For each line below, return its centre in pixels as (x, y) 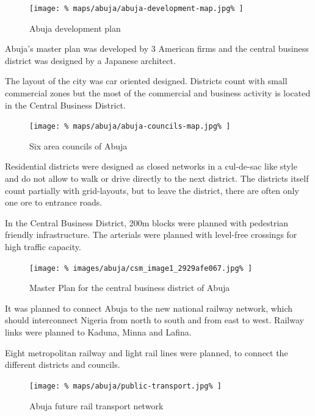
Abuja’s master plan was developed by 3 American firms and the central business (157, 48)
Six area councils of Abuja (78, 145)
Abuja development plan (75, 28)
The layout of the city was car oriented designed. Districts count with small (146, 81)
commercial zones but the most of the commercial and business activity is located (158, 93)
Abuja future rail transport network (96, 405)
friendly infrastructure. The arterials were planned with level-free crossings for (151, 235)
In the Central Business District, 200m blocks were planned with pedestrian (147, 222)
